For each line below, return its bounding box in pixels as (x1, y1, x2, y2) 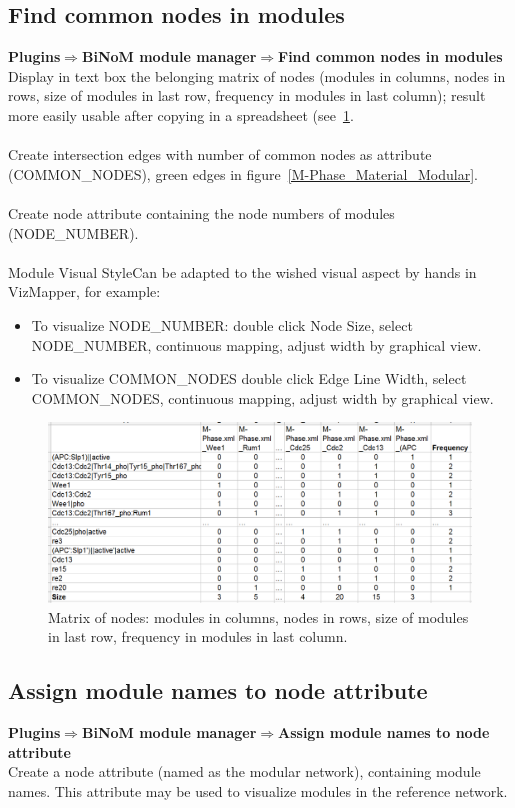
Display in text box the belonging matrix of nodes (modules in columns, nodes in (8, 65, 506, 86)
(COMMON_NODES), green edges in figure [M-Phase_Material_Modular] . (8, 163, 478, 184)
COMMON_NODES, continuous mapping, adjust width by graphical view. (31, 387, 494, 408)
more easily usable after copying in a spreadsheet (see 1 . (8, 104, 354, 125)
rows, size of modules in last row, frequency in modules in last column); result (8, 85, 486, 106)
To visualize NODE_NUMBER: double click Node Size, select (31, 314, 413, 335)
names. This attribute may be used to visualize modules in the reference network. (8, 781, 508, 801)
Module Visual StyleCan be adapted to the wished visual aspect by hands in (8, 261, 477, 282)
